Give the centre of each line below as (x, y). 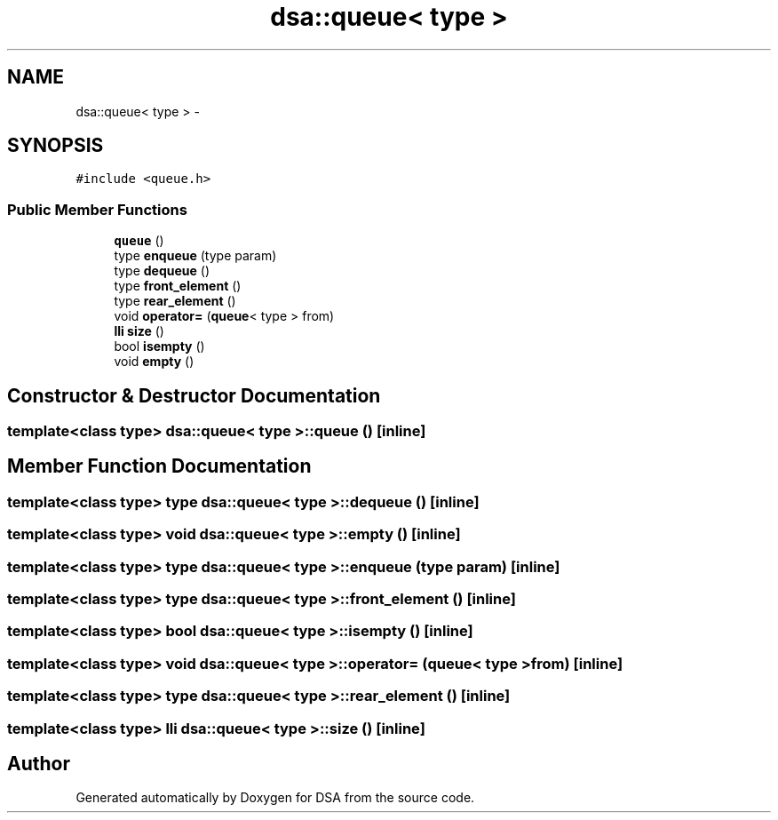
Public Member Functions (97, 209)
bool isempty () (159, 346)
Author (39, 763)
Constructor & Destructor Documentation (194, 395)
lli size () (139, 331)
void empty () (154, 362)
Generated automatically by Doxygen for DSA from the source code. (275, 798)
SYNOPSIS (56, 146)
